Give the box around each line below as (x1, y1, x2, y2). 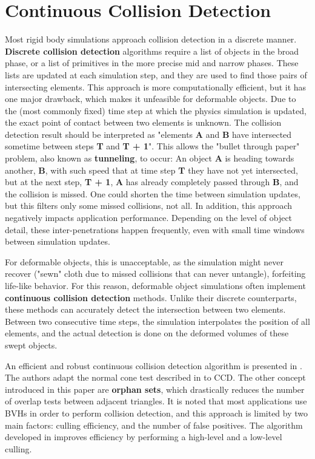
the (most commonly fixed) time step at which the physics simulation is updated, (5, 104, 307, 117)
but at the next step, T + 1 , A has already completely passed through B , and (5, 175, 299, 188)
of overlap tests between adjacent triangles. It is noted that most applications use (5, 395, 307, 407)
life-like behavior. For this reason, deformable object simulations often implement (5, 279, 306, 291)
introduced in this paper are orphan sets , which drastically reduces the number (5, 382, 305, 395)
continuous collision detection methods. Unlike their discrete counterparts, (5, 291, 297, 304)
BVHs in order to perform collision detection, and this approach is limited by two (5, 406, 308, 419)
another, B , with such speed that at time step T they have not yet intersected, (5, 163, 298, 176)
